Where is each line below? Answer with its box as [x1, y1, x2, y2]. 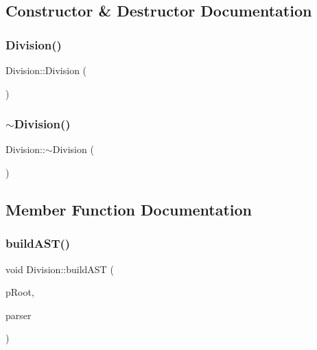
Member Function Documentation [5, 198, 253, 220]
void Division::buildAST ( [5, 261, 114, 276]
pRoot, [5, 285, 34, 299]
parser [5, 307, 32, 322]
